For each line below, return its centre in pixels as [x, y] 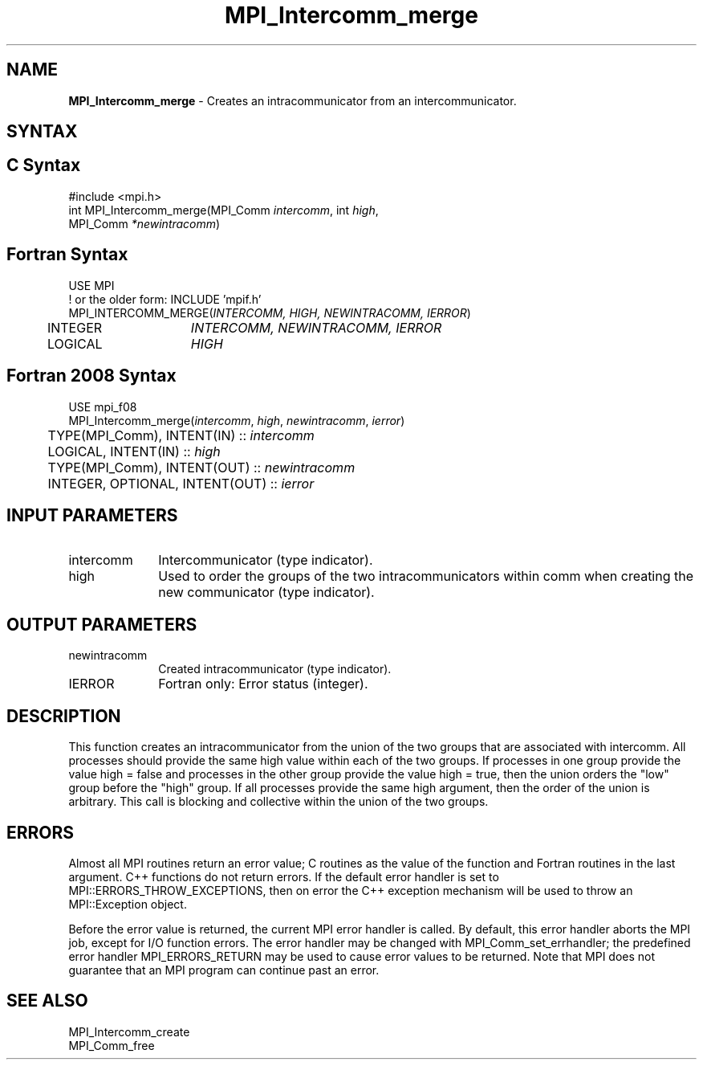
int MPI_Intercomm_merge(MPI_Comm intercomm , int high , [223, 210]
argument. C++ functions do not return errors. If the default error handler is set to [284, 876]
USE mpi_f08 [103, 406]
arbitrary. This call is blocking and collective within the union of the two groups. [278, 802]
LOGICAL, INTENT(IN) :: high [134, 451]
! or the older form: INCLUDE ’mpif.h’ [165, 299]
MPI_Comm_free [112, 1045]
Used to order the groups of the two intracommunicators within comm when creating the [426, 576]
